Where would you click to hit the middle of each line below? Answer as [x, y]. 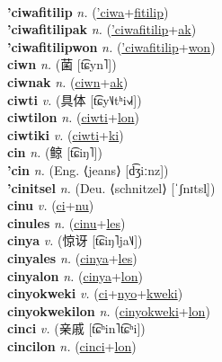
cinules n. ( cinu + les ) [67, 222]
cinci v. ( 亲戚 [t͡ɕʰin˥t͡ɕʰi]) [76, 328]
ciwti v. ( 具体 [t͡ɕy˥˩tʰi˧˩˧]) [75, 99]
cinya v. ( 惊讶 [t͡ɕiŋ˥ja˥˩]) [75, 240]
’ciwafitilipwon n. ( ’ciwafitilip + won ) [111, 46]
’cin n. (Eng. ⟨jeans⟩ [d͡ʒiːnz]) [88, 169]
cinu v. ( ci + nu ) [51, 205]
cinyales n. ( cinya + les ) [72, 257]
